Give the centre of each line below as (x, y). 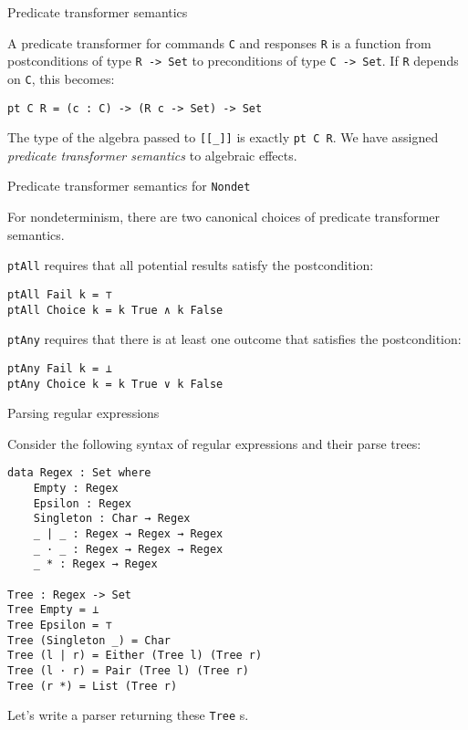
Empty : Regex (76, 489)
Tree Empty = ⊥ (53, 610)
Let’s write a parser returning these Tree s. (128, 715)
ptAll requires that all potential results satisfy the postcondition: (191, 265)
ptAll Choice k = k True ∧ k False (115, 310)
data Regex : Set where (79, 473)
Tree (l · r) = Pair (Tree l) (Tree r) (128, 670)
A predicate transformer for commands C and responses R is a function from (219, 42)
